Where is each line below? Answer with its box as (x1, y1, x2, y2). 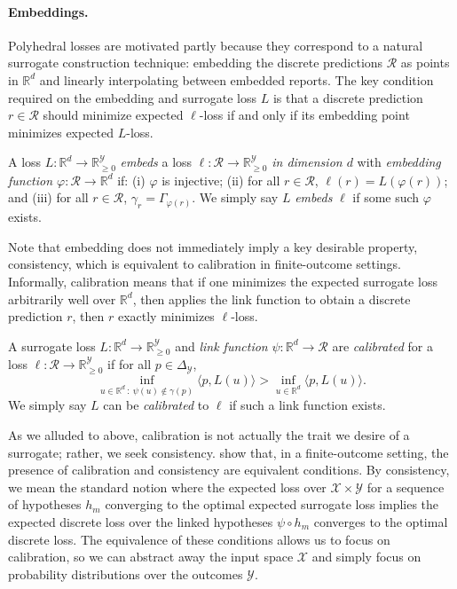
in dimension (272, 153, 343, 171)
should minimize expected (43, 106, 184, 124)
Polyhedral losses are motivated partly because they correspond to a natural (8, 35, 423, 54)
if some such (352, 188, 420, 207)
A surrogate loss (8, 336, 96, 355)
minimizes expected (8, 122, 114, 141)
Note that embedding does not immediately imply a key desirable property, (8, 237, 418, 255)
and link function (175, 336, 268, 355)
